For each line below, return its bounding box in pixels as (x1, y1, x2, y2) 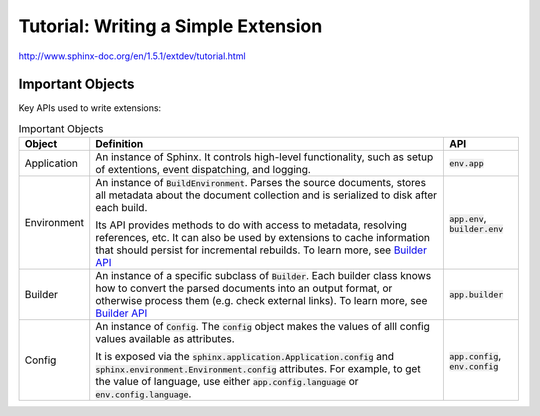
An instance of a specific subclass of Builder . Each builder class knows (95, 269, 432, 283)
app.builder (448, 289, 504, 300)
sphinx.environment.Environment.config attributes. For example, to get (95, 362, 421, 376)
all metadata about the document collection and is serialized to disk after (95, 188, 438, 202)
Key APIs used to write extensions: (18, 102, 162, 114)
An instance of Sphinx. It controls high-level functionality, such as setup (95, 150, 434, 164)
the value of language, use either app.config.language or (95, 375, 359, 389)
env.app (448, 158, 484, 169)
